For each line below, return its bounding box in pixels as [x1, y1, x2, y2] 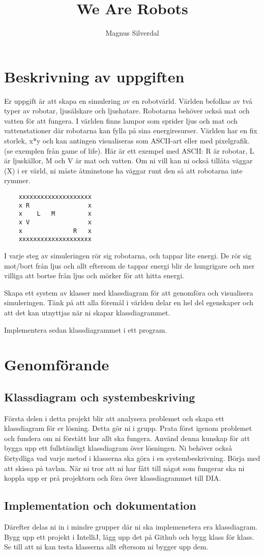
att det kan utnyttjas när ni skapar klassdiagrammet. [4, 307, 170, 317]
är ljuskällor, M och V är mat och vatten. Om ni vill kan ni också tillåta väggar [4, 155, 253, 166]
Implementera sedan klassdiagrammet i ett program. [4, 324, 167, 335]
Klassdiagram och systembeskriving [4, 389, 195, 404]
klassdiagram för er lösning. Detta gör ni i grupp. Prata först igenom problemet [4, 423, 252, 433]
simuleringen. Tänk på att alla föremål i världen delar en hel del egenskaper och [4, 297, 254, 308]
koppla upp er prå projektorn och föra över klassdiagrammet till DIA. [4, 473, 221, 483]
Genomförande [4, 354, 109, 375]
